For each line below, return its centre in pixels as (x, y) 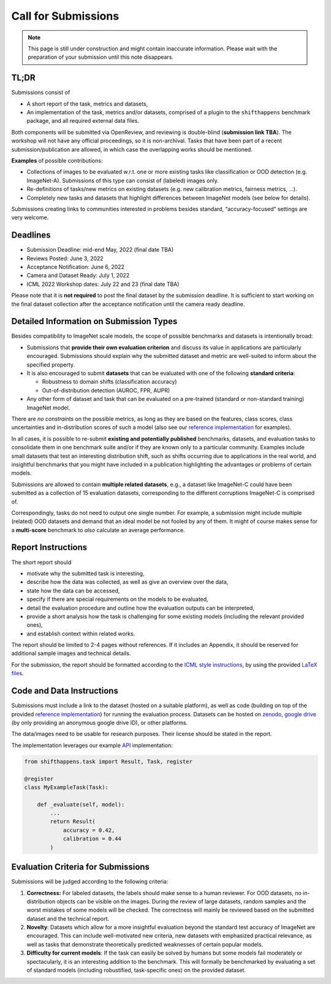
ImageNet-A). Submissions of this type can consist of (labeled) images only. (123, 180)
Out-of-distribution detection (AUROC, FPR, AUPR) (106, 390)
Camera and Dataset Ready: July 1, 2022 (78, 276)
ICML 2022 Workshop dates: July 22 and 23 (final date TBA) (103, 284)
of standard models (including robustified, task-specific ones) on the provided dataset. (136, 970)
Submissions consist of (41, 93)
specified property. (51, 365)
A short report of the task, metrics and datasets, (87, 104)
